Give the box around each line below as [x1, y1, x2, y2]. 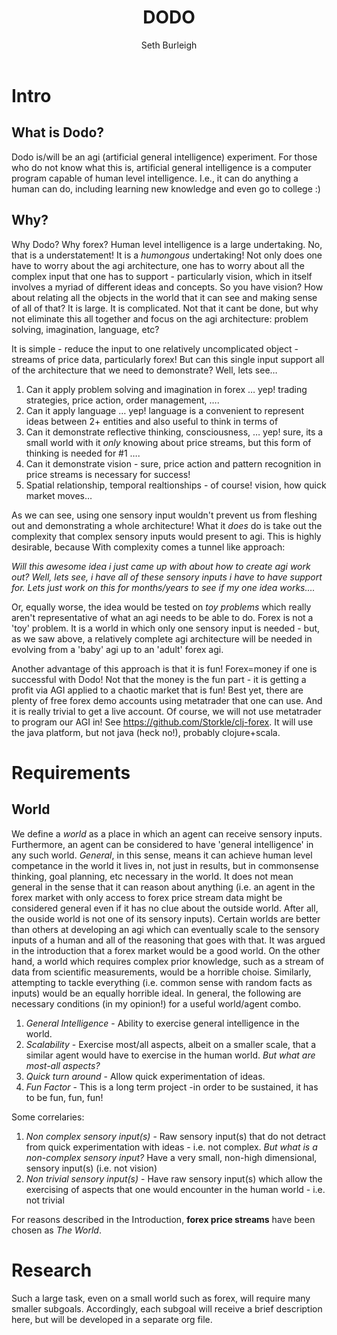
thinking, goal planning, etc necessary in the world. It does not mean [11, 870, 294, 882]
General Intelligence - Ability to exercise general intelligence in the [25, 1017, 300, 1029]
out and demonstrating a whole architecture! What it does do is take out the [11, 519, 323, 531]
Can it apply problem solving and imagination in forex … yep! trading [25, 383, 308, 395]
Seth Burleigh [140, 39, 198, 51]
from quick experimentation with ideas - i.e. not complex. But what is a [25, 1141, 318, 1153]
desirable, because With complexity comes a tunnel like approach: [11, 541, 286, 553]
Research [11, 1259, 93, 1281]
